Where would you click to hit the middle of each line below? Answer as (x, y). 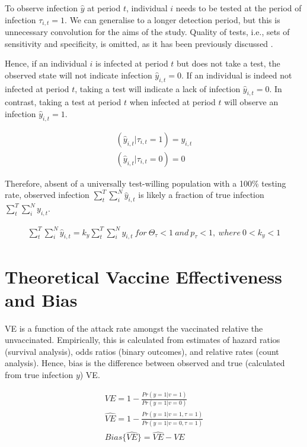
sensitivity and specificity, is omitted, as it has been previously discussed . (139, 43)
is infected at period (132, 63)
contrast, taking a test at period (63, 102)
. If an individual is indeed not (237, 75)
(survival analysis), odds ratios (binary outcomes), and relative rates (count (142, 351)
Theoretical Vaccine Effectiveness (143, 276)
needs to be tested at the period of (239, 8)
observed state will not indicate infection (79, 75)
